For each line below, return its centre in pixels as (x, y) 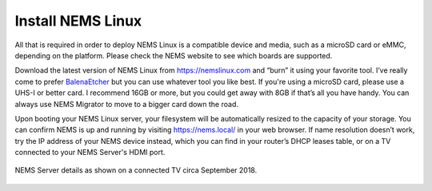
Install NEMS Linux (78, 21)
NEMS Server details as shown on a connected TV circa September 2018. (136, 170)
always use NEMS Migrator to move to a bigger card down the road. (127, 104)
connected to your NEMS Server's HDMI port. (90, 153)
